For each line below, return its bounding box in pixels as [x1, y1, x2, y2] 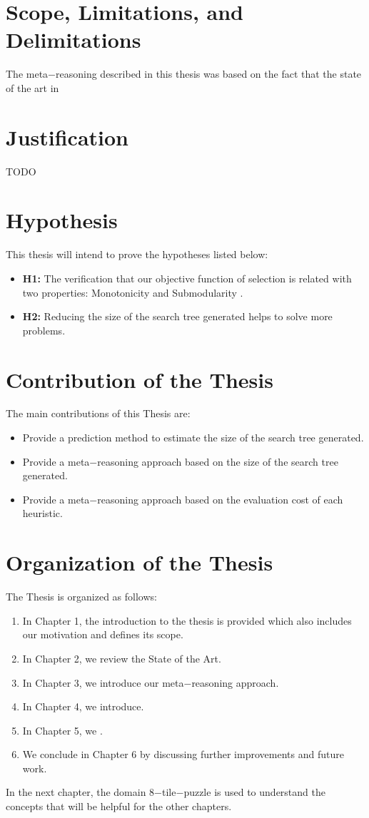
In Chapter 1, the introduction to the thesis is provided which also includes [22, 613, 352, 628]
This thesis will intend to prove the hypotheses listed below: [6, 247, 268, 262]
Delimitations [6, 25, 141, 54]
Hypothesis [6, 205, 118, 235]
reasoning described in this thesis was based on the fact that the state [56, 66, 362, 81]
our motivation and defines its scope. [22, 627, 183, 642]
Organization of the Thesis [6, 548, 273, 577]
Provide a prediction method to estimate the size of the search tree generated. [22, 430, 364, 445]
